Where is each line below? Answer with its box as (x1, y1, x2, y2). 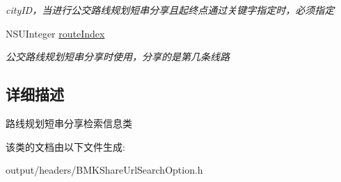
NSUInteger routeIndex (6, 26, 105, 40)
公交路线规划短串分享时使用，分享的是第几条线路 (6, 49, 230, 64)
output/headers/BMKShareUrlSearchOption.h (6, 163, 203, 177)
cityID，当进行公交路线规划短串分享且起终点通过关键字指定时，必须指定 (6, 3, 335, 17)
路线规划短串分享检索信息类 (6, 115, 132, 130)
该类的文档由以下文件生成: (6, 139, 125, 154)
